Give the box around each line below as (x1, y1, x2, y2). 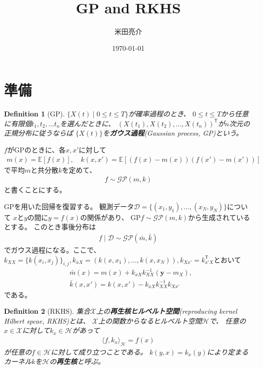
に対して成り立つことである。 (50, 346, 147, 357)
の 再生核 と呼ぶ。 (49, 356, 105, 367)
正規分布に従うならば (4, 128, 73, 138)
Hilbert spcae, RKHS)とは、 (4, 315, 90, 326)
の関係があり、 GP (80, 212, 141, 222)
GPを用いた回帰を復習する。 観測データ (4, 201, 134, 211)
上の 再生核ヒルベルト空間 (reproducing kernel (96, 306, 237, 316)
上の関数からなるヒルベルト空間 (98, 315, 202, 326)
